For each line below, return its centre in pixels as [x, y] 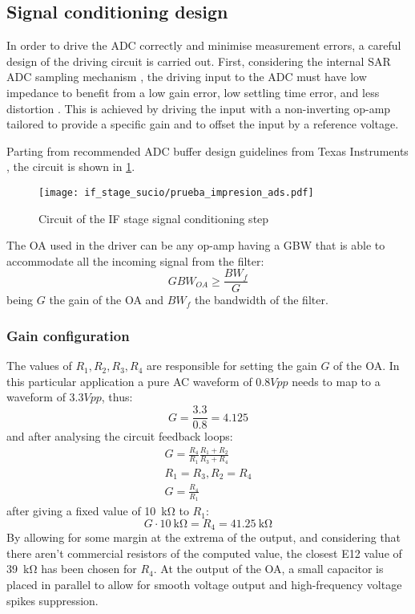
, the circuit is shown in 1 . [71, 167]
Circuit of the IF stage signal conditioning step [154, 218]
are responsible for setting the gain [232, 366]
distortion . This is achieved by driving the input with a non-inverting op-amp [199, 108]
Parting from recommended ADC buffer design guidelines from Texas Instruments [207, 150]
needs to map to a [336, 381]
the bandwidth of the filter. [261, 300]
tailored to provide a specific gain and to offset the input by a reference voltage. [203, 124]
